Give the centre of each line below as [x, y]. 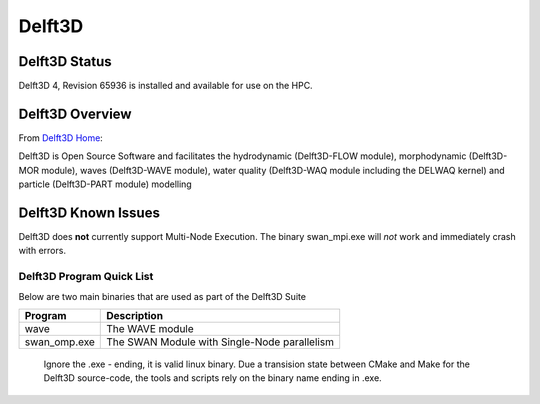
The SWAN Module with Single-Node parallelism [220, 342]
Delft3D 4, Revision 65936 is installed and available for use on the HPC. [166, 86]
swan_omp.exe [59, 342]
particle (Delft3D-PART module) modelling [105, 184]
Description [135, 315]
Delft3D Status [65, 61]
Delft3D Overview [75, 113]
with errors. [42, 251]
